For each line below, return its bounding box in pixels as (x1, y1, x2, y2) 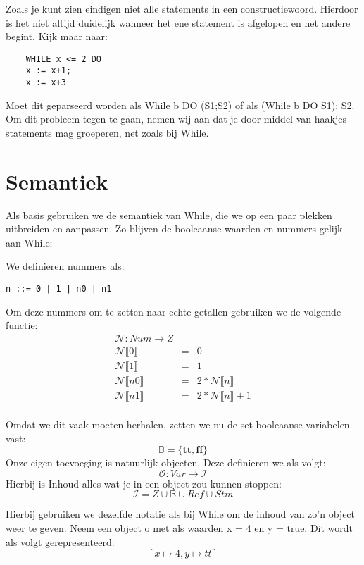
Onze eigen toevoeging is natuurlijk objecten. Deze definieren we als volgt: (6, 455, 326, 470)
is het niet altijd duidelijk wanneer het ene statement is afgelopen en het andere (6, 15, 351, 30)
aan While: (6, 235, 53, 249)
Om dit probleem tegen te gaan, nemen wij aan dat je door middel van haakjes (6, 111, 346, 126)
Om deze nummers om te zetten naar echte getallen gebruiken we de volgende (6, 304, 341, 318)
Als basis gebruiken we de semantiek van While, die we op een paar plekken (6, 207, 332, 222)
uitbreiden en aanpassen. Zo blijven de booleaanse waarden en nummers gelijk (6, 221, 343, 236)
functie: (6, 318, 38, 333)
